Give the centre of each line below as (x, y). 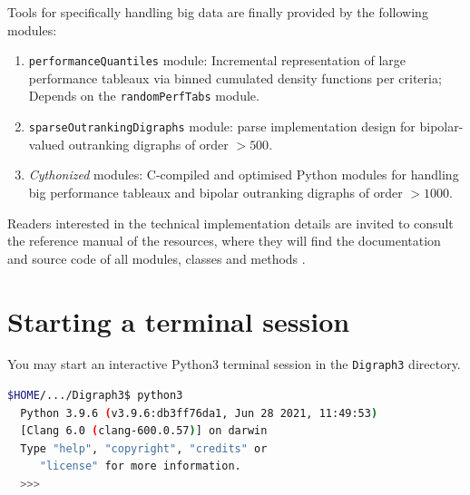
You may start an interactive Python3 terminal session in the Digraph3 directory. (234, 364)
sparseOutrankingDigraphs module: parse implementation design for (222, 126)
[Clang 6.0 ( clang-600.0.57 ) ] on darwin (144, 431)
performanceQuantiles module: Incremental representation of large (217, 60)
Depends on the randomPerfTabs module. (144, 96)
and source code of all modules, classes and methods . (157, 258)
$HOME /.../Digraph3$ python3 (95, 396)
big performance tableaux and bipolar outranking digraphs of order (215, 192)
